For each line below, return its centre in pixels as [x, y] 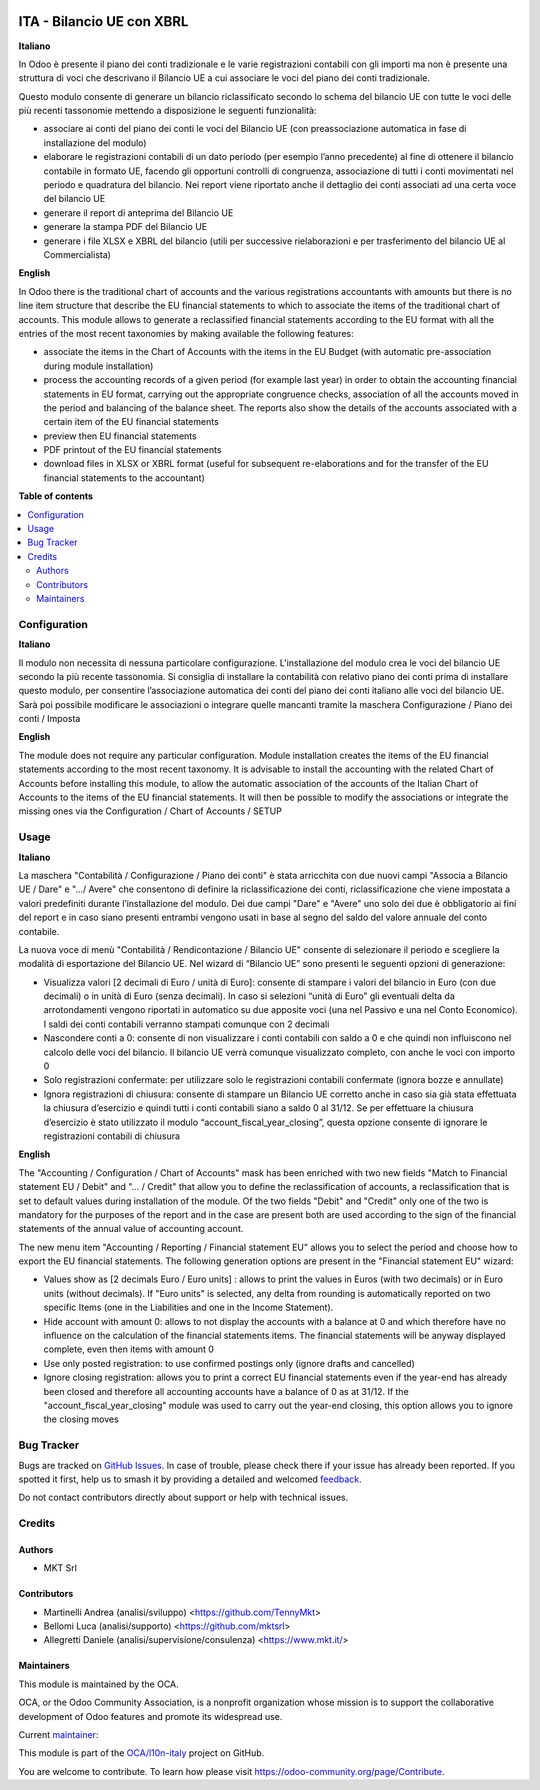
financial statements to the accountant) [124, 477]
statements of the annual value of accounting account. [131, 1229]
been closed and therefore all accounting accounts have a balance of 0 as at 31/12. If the [226, 1391]
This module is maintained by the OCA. [98, 1684]
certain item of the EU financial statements [131, 422]
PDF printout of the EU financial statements [132, 450]
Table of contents [56, 496]
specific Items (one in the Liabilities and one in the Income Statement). [188, 1307]
